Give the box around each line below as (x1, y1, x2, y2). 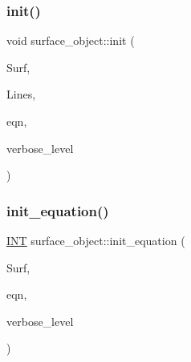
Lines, (6, 86, 36, 103)
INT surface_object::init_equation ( (6, 232, 185, 248)
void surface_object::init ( (6, 32, 135, 49)
